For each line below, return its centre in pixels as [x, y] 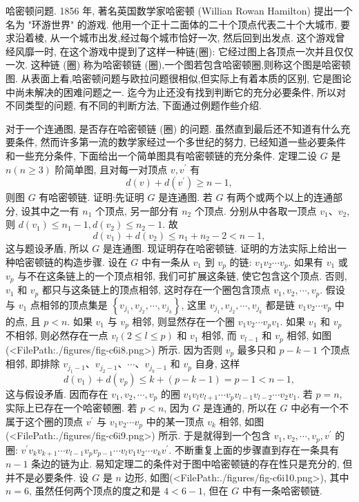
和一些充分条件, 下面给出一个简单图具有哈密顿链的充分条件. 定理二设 [162, 155]
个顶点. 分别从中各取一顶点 [255, 210]
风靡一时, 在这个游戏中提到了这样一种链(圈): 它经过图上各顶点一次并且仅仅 [184, 51]
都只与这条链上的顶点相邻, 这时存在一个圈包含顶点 [156, 290]
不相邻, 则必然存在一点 [57, 335]
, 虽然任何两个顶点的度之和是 [95, 491]
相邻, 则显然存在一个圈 [184, 321]
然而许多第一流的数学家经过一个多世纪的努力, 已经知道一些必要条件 [193, 142]
